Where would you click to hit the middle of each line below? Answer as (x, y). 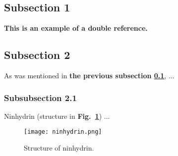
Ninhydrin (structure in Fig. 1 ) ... (57, 116)
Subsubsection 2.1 (40, 97)
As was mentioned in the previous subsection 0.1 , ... (89, 75)
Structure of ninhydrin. (59, 148)
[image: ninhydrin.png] (63, 132)
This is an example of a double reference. (76, 28)
